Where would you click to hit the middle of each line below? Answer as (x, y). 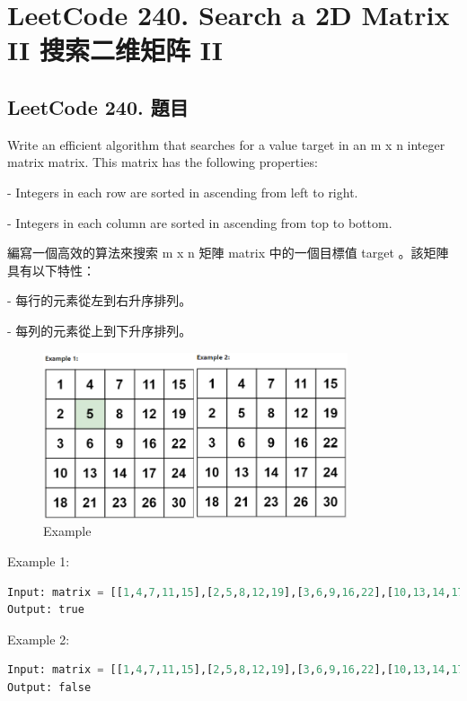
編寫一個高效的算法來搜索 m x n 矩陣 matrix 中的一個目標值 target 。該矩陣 (228, 253)
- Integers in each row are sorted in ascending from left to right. (183, 192)
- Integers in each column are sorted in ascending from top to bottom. (200, 222)
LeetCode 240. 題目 (98, 106)
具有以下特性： (51, 270)
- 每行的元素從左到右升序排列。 (100, 300)
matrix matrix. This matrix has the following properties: (163, 162)
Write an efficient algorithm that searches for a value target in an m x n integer (226, 144)
